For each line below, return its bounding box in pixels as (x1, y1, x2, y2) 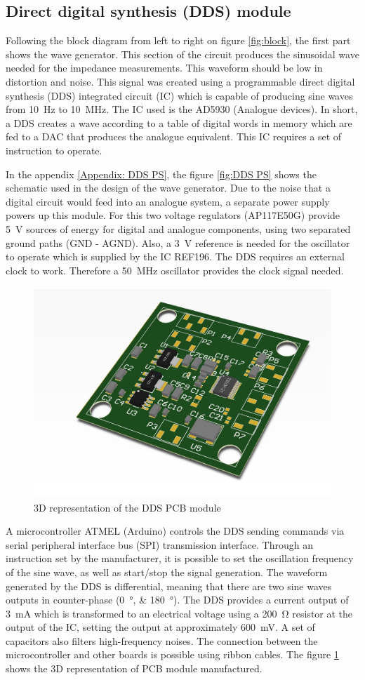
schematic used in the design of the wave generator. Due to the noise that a (6, 180, 331, 195)
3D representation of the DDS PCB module (34, 500, 221, 514)
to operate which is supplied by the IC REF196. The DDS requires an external (6, 249, 345, 264)
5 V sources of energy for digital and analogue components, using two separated (6, 221, 351, 236)
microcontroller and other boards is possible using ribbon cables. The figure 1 (6, 647, 339, 662)
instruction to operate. (6, 142, 102, 157)
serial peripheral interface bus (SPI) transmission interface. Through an (6, 537, 314, 552)
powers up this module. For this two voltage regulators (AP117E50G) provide (6, 208, 340, 222)
